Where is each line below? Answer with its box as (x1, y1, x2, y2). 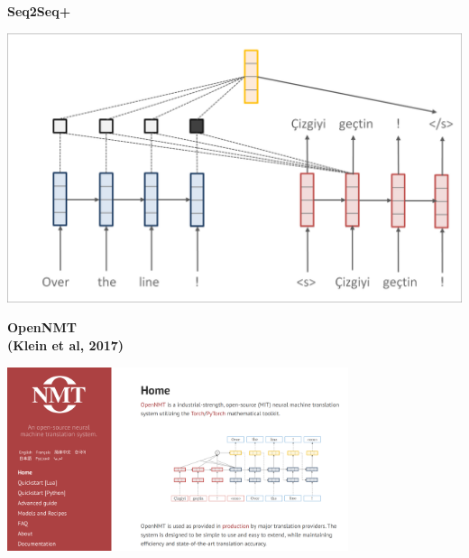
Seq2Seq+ (7, 2, 71, 20)
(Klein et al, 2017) (7, 336, 124, 355)
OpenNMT (7, 318, 77, 337)
